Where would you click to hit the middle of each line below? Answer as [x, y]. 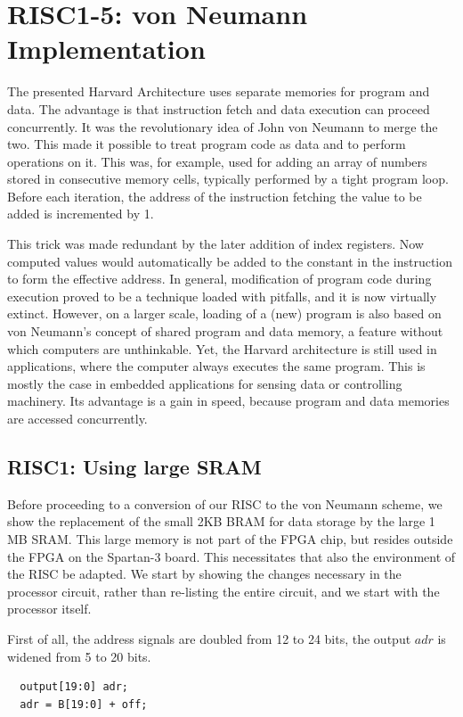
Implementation [106, 49]
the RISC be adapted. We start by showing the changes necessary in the [204, 574]
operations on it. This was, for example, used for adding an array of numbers [217, 161]
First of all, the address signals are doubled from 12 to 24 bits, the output [209, 638]
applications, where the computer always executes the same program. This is [216, 366]
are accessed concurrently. [77, 418]
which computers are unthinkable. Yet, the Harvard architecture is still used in [222, 348]
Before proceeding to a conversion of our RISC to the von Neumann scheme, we [225, 503]
